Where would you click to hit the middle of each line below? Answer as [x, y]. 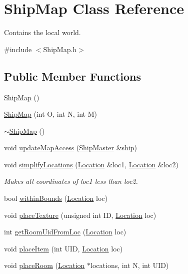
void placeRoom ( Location [44, 265]
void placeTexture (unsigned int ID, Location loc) [80, 215]
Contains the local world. [42, 32]
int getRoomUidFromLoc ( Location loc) [65, 232]
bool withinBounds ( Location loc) [56, 198]
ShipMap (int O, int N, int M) [50, 114]
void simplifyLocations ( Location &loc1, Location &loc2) [91, 164]
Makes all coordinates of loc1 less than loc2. [71, 181]
